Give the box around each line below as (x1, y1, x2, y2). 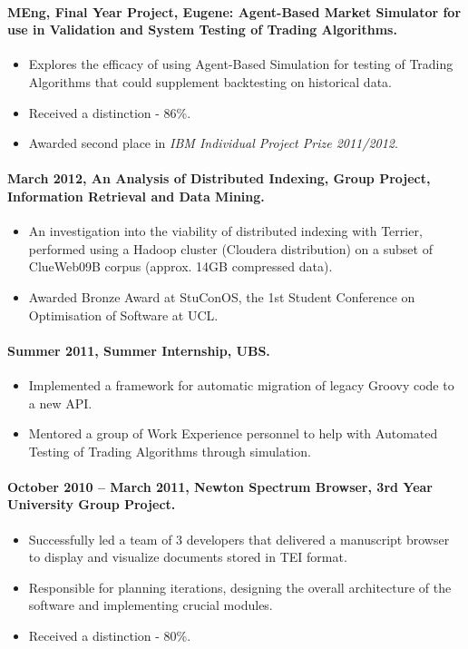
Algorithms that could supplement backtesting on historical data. (28, 72, 392, 91)
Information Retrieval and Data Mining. (7, 186, 265, 205)
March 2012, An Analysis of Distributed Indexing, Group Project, (7, 169, 431, 188)
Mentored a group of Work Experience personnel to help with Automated (28, 424, 438, 443)
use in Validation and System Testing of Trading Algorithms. (7, 20, 397, 39)
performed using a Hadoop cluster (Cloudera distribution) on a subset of (28, 239, 433, 258)
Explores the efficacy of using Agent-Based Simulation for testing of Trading (28, 54, 453, 74)
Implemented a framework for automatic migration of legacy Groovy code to (28, 375, 454, 394)
